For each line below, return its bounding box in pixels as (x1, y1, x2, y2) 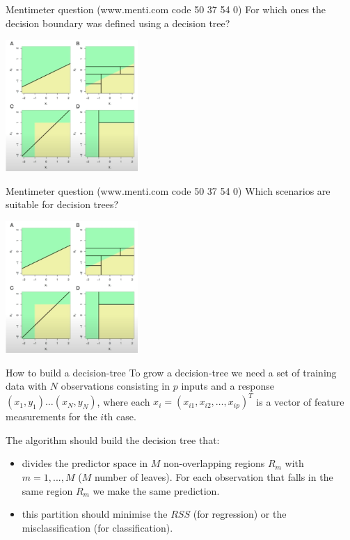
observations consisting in (61, 379, 170, 393)
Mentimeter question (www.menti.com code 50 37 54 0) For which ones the (6, 2, 326, 16)
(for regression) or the (193, 507, 287, 521)
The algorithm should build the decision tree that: (6, 432, 220, 447)
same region (22, 483, 73, 498)
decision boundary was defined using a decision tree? (6, 15, 230, 30)
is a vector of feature (256, 394, 344, 408)
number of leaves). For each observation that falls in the (94, 469, 333, 484)
